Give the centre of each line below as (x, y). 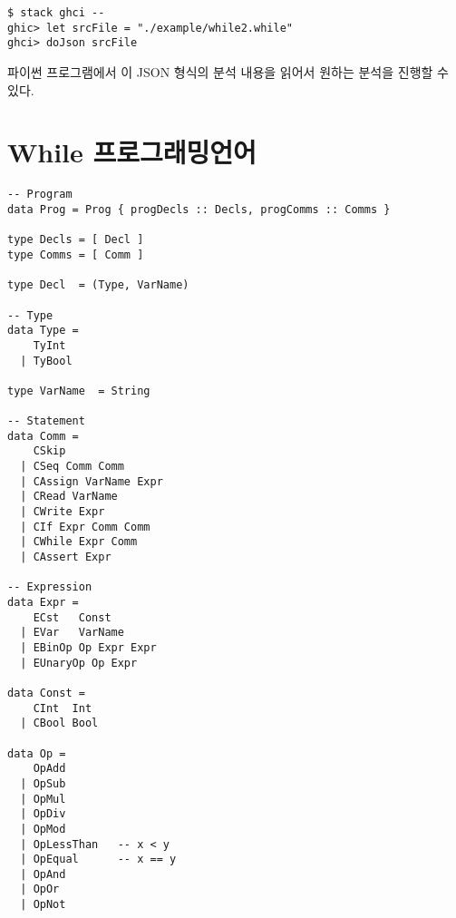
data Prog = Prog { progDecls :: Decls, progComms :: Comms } (199, 209)
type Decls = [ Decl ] (76, 240)
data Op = (37, 753)
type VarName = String (79, 391)
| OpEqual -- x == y (98, 859)
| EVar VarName (72, 633)
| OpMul (43, 799)
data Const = (46, 693)
